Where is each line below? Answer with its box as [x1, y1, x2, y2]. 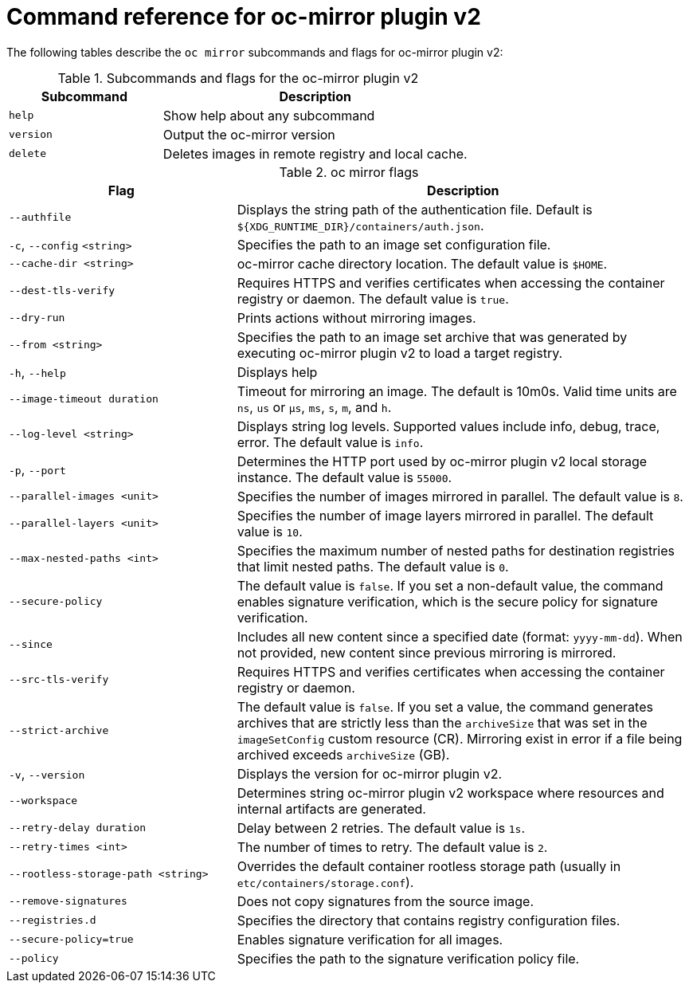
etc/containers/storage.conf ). [237, 873, 414, 890]
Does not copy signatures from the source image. [237, 893, 534, 909]
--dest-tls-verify [9, 285, 115, 297]
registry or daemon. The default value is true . [237, 290, 509, 307]
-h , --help [9, 363, 66, 380]
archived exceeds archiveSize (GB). [237, 746, 450, 763]
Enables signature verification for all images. [237, 931, 503, 948]
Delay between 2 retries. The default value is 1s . [237, 819, 526, 836]
